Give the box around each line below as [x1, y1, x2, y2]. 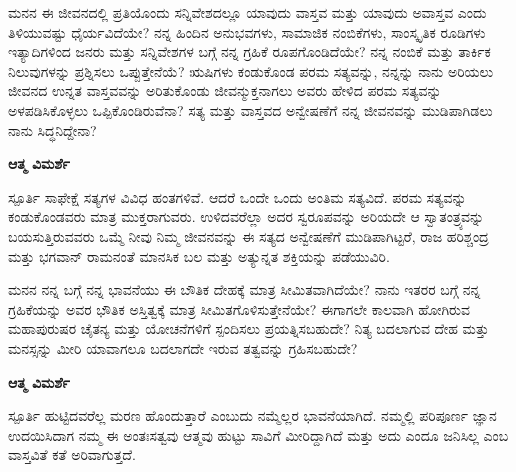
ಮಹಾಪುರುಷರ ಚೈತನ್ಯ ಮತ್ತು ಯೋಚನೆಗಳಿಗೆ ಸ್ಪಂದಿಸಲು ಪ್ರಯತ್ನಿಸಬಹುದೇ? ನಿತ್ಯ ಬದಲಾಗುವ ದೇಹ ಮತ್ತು [8, 318, 489, 339]
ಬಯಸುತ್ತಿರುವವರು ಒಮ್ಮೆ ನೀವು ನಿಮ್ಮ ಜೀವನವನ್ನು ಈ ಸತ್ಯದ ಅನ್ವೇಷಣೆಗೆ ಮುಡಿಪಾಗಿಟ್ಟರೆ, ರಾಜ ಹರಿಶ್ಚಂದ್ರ [8, 225, 489, 246]
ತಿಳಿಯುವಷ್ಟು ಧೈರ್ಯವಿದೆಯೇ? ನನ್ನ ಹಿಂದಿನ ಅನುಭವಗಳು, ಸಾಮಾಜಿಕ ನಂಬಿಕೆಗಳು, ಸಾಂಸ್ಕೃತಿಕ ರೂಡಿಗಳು [8, 21, 486, 42]
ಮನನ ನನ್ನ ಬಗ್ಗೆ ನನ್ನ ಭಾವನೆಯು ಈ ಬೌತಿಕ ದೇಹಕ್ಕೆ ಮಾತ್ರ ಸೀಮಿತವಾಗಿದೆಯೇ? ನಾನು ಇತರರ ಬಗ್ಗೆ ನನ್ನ [8, 279, 481, 300]
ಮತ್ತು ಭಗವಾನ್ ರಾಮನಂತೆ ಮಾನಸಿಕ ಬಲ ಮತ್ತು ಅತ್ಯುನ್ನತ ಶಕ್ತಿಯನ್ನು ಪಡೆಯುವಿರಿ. [8, 245, 390, 266]
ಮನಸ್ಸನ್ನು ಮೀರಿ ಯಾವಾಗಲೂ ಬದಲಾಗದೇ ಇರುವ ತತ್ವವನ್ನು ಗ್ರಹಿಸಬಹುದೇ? [8, 337, 358, 358]
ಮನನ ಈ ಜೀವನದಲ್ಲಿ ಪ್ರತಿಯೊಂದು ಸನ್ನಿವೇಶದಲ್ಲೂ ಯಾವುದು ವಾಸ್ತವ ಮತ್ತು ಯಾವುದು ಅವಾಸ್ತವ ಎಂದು [8, 2, 487, 22]
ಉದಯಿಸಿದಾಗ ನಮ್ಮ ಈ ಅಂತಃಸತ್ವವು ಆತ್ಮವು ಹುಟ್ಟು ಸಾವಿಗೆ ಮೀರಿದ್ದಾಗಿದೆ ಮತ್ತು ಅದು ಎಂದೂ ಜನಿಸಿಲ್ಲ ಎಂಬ [8, 424, 509, 445]
